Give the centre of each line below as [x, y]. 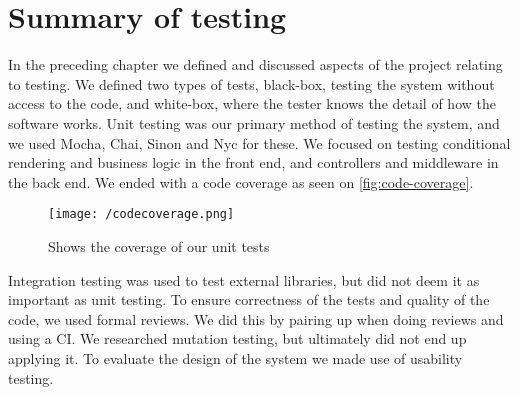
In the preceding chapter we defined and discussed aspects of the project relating [255, 64]
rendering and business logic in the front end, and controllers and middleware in [253, 162]
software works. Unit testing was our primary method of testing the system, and [254, 122]
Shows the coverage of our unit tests [159, 245]
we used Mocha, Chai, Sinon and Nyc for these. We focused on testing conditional [259, 142]
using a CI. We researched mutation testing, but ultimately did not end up [237, 338]
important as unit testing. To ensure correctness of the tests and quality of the [249, 299]
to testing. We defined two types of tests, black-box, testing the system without [251, 83]
